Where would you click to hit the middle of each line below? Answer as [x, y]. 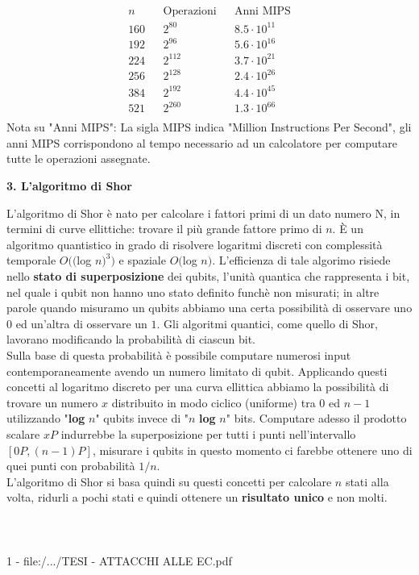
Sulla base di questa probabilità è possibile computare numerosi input [179, 354]
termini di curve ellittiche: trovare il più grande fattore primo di [164, 229]
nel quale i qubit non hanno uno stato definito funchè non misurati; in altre [193, 292]
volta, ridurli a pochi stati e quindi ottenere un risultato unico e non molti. [197, 497]
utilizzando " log [46, 418]
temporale [31, 260]
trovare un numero [52, 402]
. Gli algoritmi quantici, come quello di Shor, [267, 323]
